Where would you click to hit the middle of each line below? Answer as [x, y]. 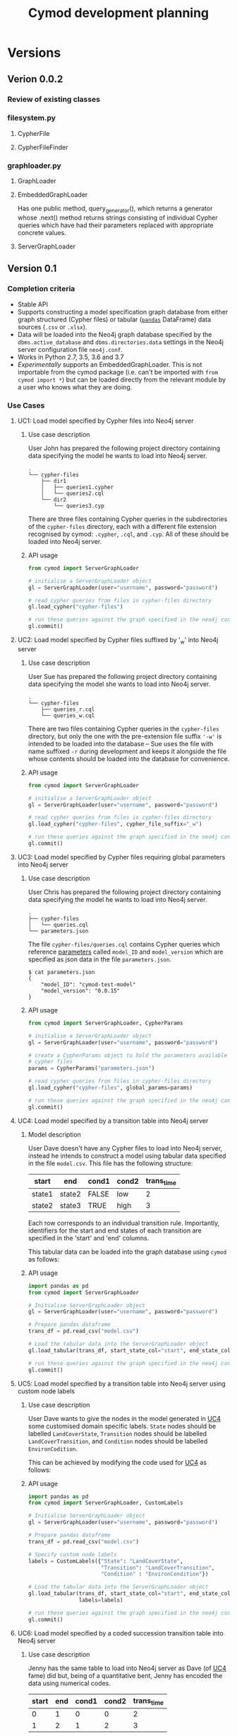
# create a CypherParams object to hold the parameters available [128, 1055]
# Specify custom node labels [73, 1554]
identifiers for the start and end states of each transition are [115, 1230]
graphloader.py [34, 166]
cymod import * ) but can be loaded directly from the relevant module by [122, 379]
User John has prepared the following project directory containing [124, 448]
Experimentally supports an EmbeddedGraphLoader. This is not [110, 364]
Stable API [32, 304]
